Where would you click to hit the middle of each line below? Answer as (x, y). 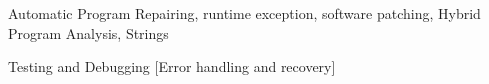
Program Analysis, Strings (88, 32)
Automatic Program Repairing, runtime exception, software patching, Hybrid (244, 13)
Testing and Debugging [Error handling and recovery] (172, 66)
